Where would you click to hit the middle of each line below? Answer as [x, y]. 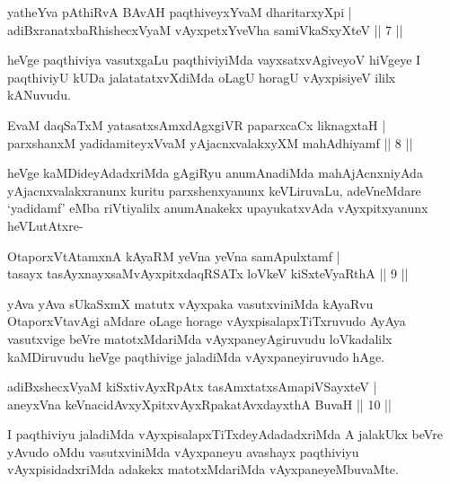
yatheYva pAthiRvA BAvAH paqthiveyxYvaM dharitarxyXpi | [180, 12]
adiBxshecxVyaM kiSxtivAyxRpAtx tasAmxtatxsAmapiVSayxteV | [192, 387]
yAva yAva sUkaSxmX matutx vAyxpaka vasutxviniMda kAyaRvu [190, 303]
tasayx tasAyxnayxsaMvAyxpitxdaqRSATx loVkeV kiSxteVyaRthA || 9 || [208, 273]
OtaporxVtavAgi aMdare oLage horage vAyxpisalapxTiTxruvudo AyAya [207, 321]
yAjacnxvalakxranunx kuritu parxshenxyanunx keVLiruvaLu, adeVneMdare [214, 190]
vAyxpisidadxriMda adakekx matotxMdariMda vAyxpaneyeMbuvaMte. [203, 469]
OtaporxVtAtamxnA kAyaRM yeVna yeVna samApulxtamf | [174, 255]
